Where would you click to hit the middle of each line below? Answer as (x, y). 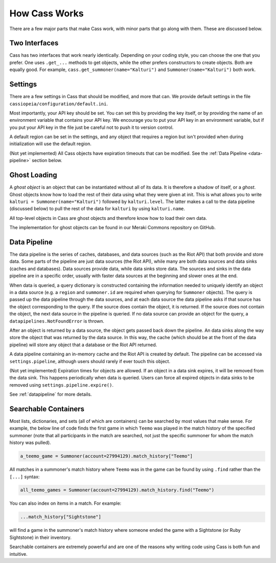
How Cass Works (47, 13)
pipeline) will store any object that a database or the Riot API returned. (83, 345)
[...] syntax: (25, 477)
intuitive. (18, 554)
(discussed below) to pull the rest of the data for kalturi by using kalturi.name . (97, 209)
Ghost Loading (33, 175)
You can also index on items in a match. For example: (65, 503)
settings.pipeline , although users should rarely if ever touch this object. (90, 361)
